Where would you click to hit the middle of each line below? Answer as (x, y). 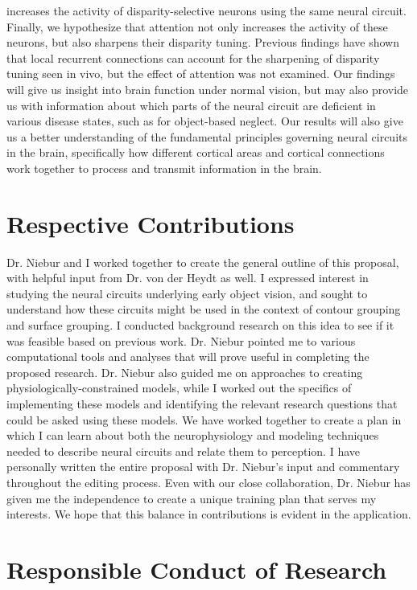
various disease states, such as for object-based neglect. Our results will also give (205, 121)
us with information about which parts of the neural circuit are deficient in (191, 105)
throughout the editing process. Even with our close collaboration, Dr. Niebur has (208, 482)
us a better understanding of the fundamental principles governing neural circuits (207, 136)
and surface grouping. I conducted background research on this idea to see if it (200, 325)
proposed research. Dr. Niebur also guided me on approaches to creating (185, 372)
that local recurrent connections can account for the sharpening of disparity (193, 57)
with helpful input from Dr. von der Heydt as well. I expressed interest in (188, 278)
